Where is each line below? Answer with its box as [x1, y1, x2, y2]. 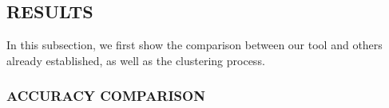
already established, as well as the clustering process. [6, 52, 265, 68]
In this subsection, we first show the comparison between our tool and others [6, 37, 383, 53]
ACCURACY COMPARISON [6, 86, 205, 106]
